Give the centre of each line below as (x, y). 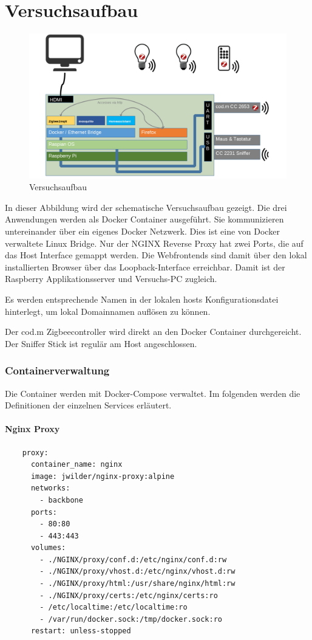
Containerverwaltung (57, 370)
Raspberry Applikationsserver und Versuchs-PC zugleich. (111, 279)
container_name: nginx (76, 465)
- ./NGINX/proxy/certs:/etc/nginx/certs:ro (129, 595)
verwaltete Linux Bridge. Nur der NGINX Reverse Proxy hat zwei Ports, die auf (154, 243)
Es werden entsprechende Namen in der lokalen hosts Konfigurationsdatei (142, 299)
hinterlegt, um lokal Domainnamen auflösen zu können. (108, 311)
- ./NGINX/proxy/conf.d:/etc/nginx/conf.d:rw (133, 559)
